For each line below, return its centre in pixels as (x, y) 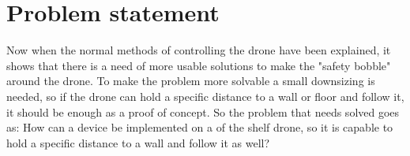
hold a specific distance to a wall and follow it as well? (138, 142)
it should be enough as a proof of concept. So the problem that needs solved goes (203, 111)
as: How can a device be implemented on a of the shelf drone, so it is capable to (200, 127)
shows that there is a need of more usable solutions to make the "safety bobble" (199, 65)
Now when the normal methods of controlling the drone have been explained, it (199, 50)
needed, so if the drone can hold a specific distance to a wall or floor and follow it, (205, 96)
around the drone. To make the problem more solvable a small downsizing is (191, 81)
